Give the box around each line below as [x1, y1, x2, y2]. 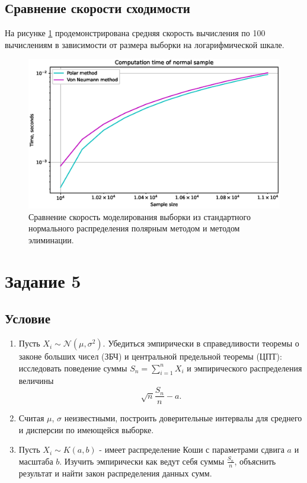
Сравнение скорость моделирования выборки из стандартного [28, 210, 251, 223]
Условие [5, 309, 50, 328]
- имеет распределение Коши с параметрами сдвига [99, 443, 284, 456]
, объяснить [234, 455, 276, 467]
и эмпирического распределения [187, 361, 302, 374]
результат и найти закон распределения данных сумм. [18, 466, 212, 479]
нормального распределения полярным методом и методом [28, 222, 240, 234]
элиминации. [28, 233, 74, 246]
